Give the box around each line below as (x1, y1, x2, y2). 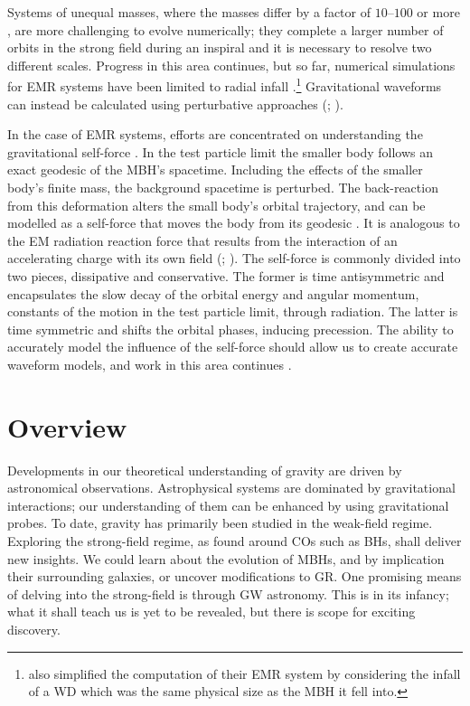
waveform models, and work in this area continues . (7, 354, 292, 373)
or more (417, 3, 460, 21)
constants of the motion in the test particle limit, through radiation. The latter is (7, 302, 458, 321)
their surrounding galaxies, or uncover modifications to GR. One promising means (7, 567, 462, 586)
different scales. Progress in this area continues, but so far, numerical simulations (7, 55, 456, 74)
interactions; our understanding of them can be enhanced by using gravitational (7, 495, 449, 514)
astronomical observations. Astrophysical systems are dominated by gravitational (7, 478, 456, 497)
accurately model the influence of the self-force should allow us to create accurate (7, 337, 458, 356)
